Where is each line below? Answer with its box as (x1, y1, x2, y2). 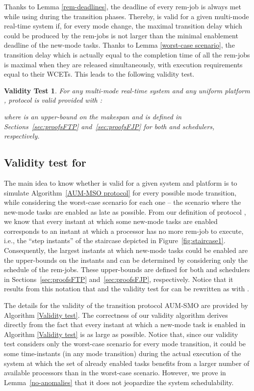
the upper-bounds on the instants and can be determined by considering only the (4, 254, 248, 265)
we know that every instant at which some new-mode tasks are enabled (4, 216, 218, 226)
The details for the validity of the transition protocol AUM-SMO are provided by (4, 300, 248, 310)
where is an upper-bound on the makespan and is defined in (4, 111, 182, 121)
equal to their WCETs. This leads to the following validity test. (4, 69, 195, 79)
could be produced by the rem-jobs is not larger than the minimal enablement (4, 30, 238, 40)
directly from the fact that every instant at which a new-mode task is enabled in (4, 319, 246, 330)
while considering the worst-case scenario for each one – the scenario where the (4, 197, 241, 207)
